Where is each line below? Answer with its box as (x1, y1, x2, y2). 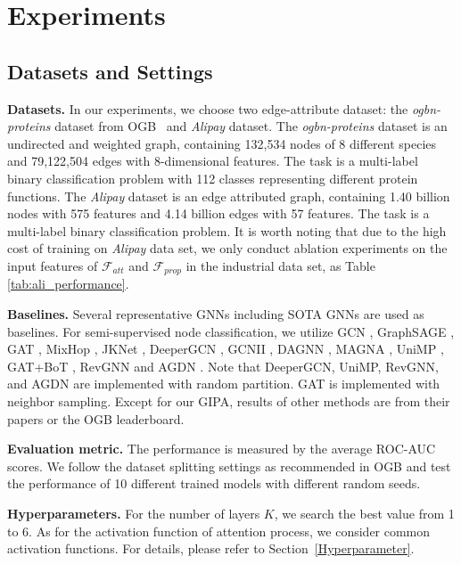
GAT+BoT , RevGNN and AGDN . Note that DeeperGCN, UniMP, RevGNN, (7, 356, 439, 375)
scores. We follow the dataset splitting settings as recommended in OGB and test (7, 456, 451, 475)
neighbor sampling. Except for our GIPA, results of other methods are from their (7, 391, 450, 410)
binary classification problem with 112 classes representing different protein (7, 168, 418, 187)
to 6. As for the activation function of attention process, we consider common (7, 521, 431, 540)
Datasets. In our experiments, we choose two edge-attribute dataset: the (7, 99, 408, 118)
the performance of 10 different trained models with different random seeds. (7, 474, 421, 493)
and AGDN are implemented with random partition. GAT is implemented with (7, 374, 440, 393)
